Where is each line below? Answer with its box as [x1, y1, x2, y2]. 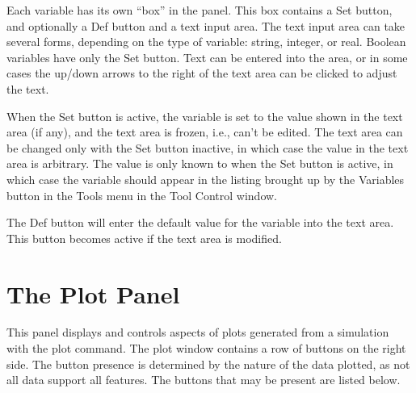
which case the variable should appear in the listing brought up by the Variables [6, 170, 405, 187]
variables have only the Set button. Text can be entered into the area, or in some [6, 48, 408, 65]
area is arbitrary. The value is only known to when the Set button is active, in [6, 155, 393, 172]
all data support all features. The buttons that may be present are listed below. [6, 371, 401, 388]
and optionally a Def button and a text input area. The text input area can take [6, 17, 405, 34]
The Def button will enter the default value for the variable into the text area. [6, 214, 394, 231]
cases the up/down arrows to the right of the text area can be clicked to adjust [6, 65, 397, 82]
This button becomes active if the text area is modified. [6, 229, 282, 246]
